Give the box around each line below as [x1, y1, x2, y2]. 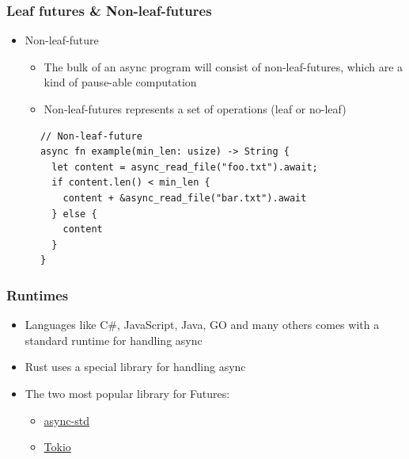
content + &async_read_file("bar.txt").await [62, 192, 307, 204]
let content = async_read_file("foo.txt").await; [51, 161, 318, 173]
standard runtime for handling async [25, 331, 203, 348]
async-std [44, 411, 89, 428]
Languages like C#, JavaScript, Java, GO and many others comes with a [25, 316, 380, 333]
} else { [51, 208, 97, 220]
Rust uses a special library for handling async [25, 358, 246, 375]
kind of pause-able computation [44, 74, 197, 90]
